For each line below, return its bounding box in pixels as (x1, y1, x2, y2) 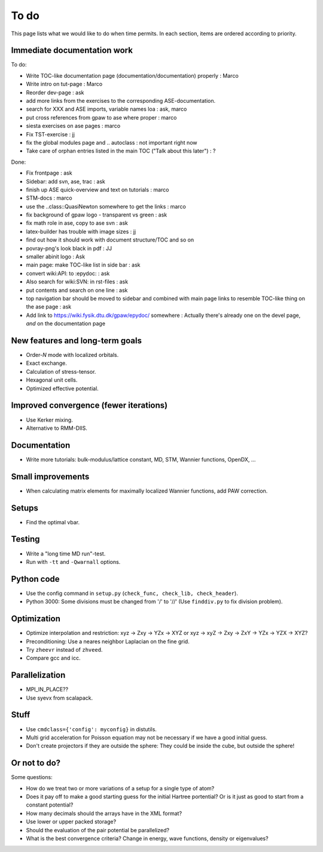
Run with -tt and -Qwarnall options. (26, 558, 121, 565)
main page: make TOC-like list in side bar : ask (26, 261, 141, 268)
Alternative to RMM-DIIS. (26, 425, 88, 432)
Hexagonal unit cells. (26, 377, 78, 384)
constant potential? (26, 801, 74, 808)
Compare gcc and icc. (26, 655, 81, 662)
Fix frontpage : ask (26, 169, 72, 176)
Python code (11, 574, 60, 584)
